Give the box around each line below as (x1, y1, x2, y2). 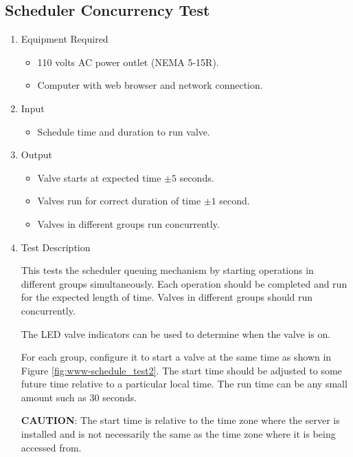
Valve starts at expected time (37, 170, 161, 184)
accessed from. (21, 440, 82, 454)
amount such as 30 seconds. (21, 390, 137, 404)
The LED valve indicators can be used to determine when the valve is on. (21, 326, 331, 341)
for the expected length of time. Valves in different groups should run (21, 290, 313, 304)
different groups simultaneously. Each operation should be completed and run (21, 276, 348, 290)
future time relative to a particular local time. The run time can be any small (21, 376, 348, 391)
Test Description (21, 240, 91, 254)
